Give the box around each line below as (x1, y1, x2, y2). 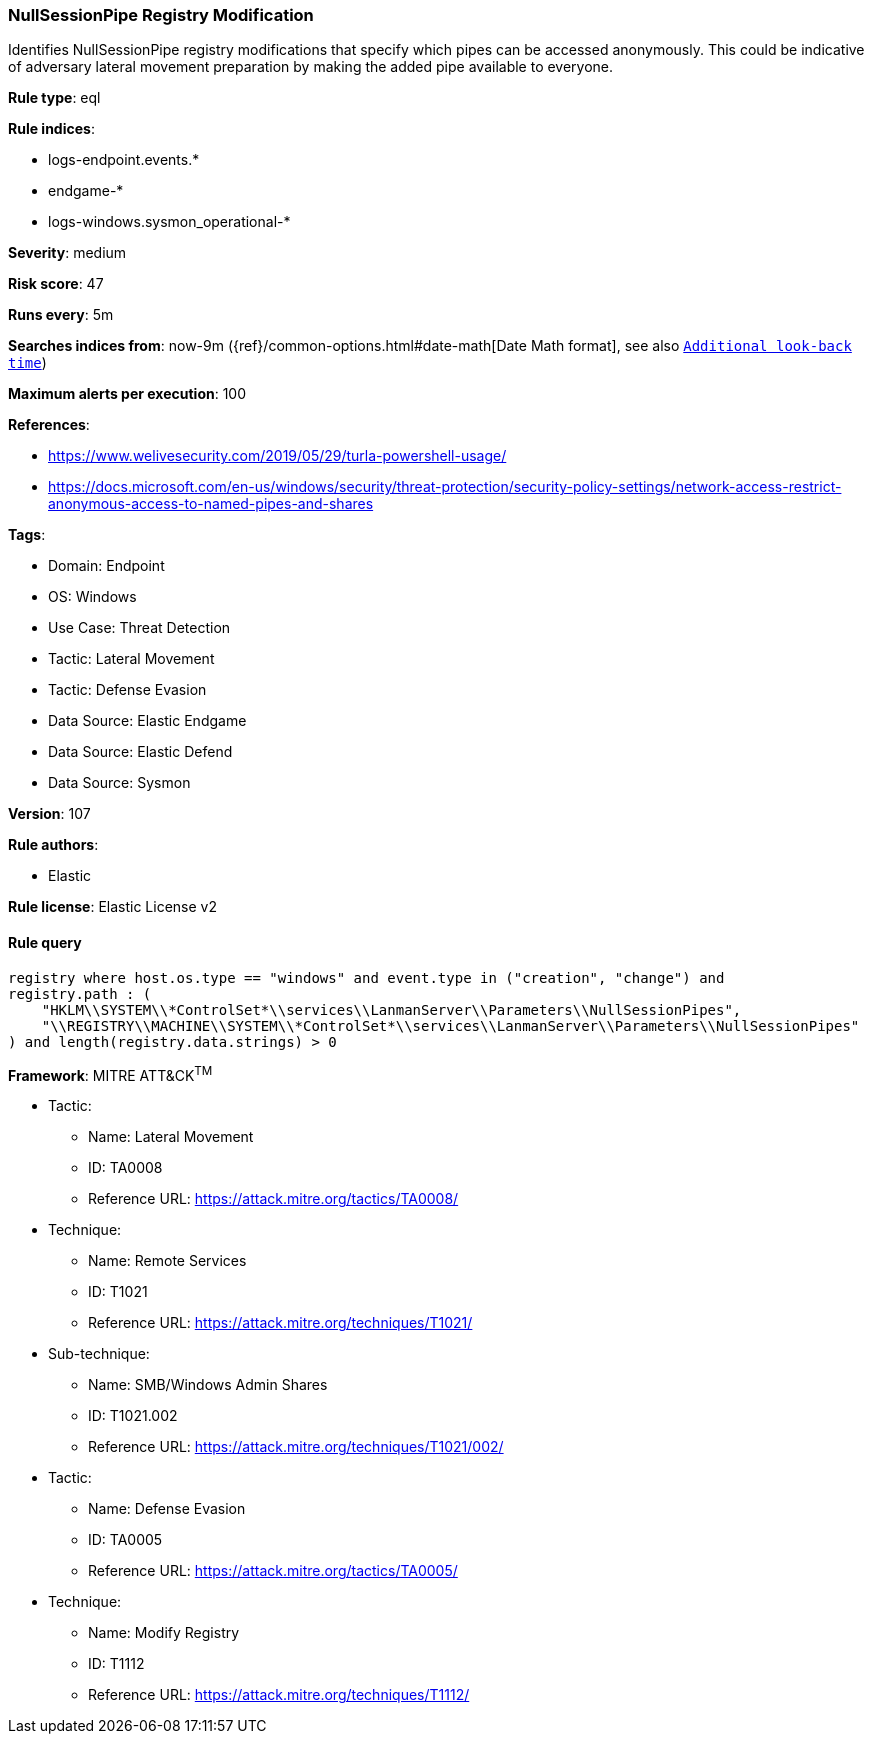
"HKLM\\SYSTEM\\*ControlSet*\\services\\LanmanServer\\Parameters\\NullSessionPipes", (41, 1001, 742, 1018)
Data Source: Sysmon (48, 774, 191, 792)
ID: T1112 (88, 1655, 145, 1673)
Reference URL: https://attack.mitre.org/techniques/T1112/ (88, 1686, 470, 1704)
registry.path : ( (8, 985, 152, 1002)
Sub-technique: (48, 1345, 150, 1363)
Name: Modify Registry (88, 1624, 240, 1642)
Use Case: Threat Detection (48, 619, 231, 637)
